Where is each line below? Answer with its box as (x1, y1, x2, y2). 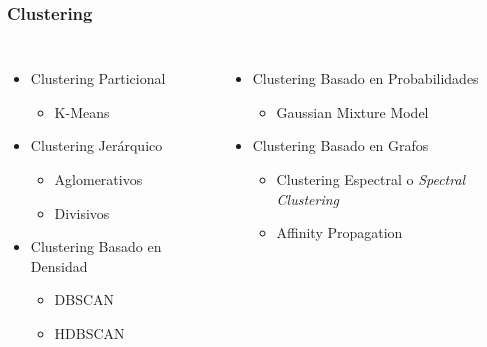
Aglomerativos (54, 169, 143, 189)
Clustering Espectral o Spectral (276, 169, 466, 189)
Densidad (30, 255, 88, 276)
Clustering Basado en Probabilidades (252, 68, 479, 89)
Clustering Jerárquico (30, 135, 163, 156)
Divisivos (54, 202, 110, 223)
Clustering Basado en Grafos (252, 135, 429, 156)
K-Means (54, 101, 110, 122)
